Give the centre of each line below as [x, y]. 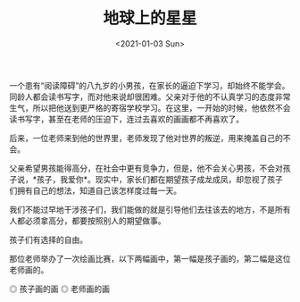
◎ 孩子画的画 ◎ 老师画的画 [59, 289]
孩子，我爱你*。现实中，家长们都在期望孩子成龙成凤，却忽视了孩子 [160, 179]
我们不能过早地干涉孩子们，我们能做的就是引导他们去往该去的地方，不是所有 [150, 209]
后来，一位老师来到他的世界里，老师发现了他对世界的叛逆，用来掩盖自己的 [146, 138]
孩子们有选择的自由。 [48, 239]
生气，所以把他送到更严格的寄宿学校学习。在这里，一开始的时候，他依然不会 [150, 107]
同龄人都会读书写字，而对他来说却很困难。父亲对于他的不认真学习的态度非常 [150, 96]
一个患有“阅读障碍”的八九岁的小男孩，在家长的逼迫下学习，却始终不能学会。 [150, 85]
